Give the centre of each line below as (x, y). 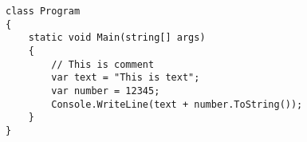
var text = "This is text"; (126, 78)
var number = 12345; (106, 91)
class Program (43, 11)
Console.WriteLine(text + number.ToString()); (177, 104)
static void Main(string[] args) (117, 38)
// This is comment (103, 64)
